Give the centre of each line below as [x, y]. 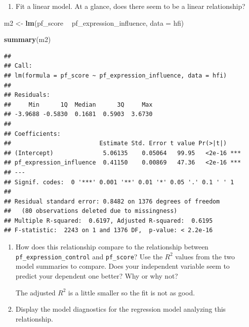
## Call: [18, 66]
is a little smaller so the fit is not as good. [132, 292]
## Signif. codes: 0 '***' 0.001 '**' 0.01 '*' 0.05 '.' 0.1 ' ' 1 [119, 182]
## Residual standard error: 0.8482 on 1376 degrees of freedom [112, 201]
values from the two [205, 256]
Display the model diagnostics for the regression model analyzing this [121, 309]
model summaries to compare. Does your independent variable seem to [123, 266]
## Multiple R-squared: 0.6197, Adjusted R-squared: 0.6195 [108, 221]
